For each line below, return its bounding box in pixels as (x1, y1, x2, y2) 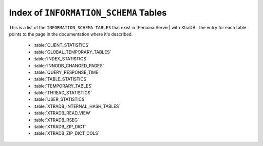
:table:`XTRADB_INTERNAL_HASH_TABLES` (33, 103, 121, 109)
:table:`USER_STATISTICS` (33, 97, 86, 102)
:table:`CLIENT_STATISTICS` (33, 42, 90, 48)
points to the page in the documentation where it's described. (9, 31, 133, 37)
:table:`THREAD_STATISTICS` (33, 90, 92, 96)
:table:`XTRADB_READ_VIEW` (33, 110, 92, 116)
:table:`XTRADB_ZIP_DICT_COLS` (33, 130, 100, 136)
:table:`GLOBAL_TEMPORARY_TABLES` (33, 49, 112, 55)
